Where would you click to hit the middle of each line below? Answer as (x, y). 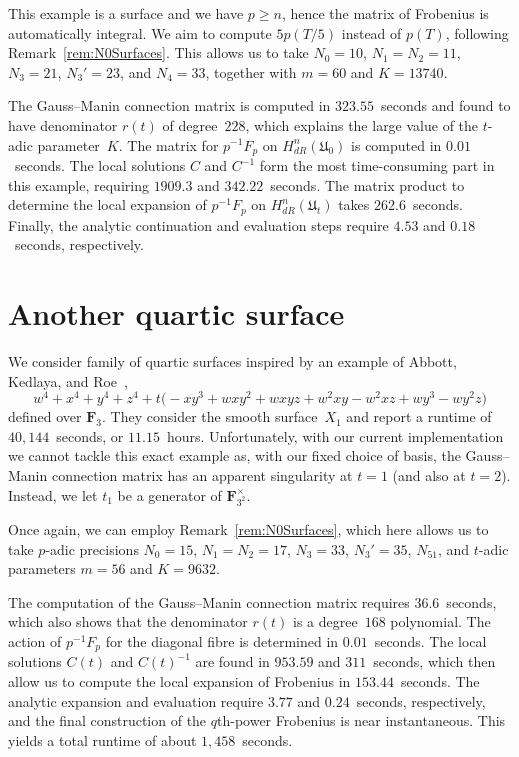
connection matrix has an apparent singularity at (202, 475)
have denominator (63, 124)
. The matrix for (168, 144)
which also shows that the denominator (128, 621)
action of (35, 640)
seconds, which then (434, 661)
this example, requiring (78, 184)
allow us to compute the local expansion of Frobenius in (179, 680)
